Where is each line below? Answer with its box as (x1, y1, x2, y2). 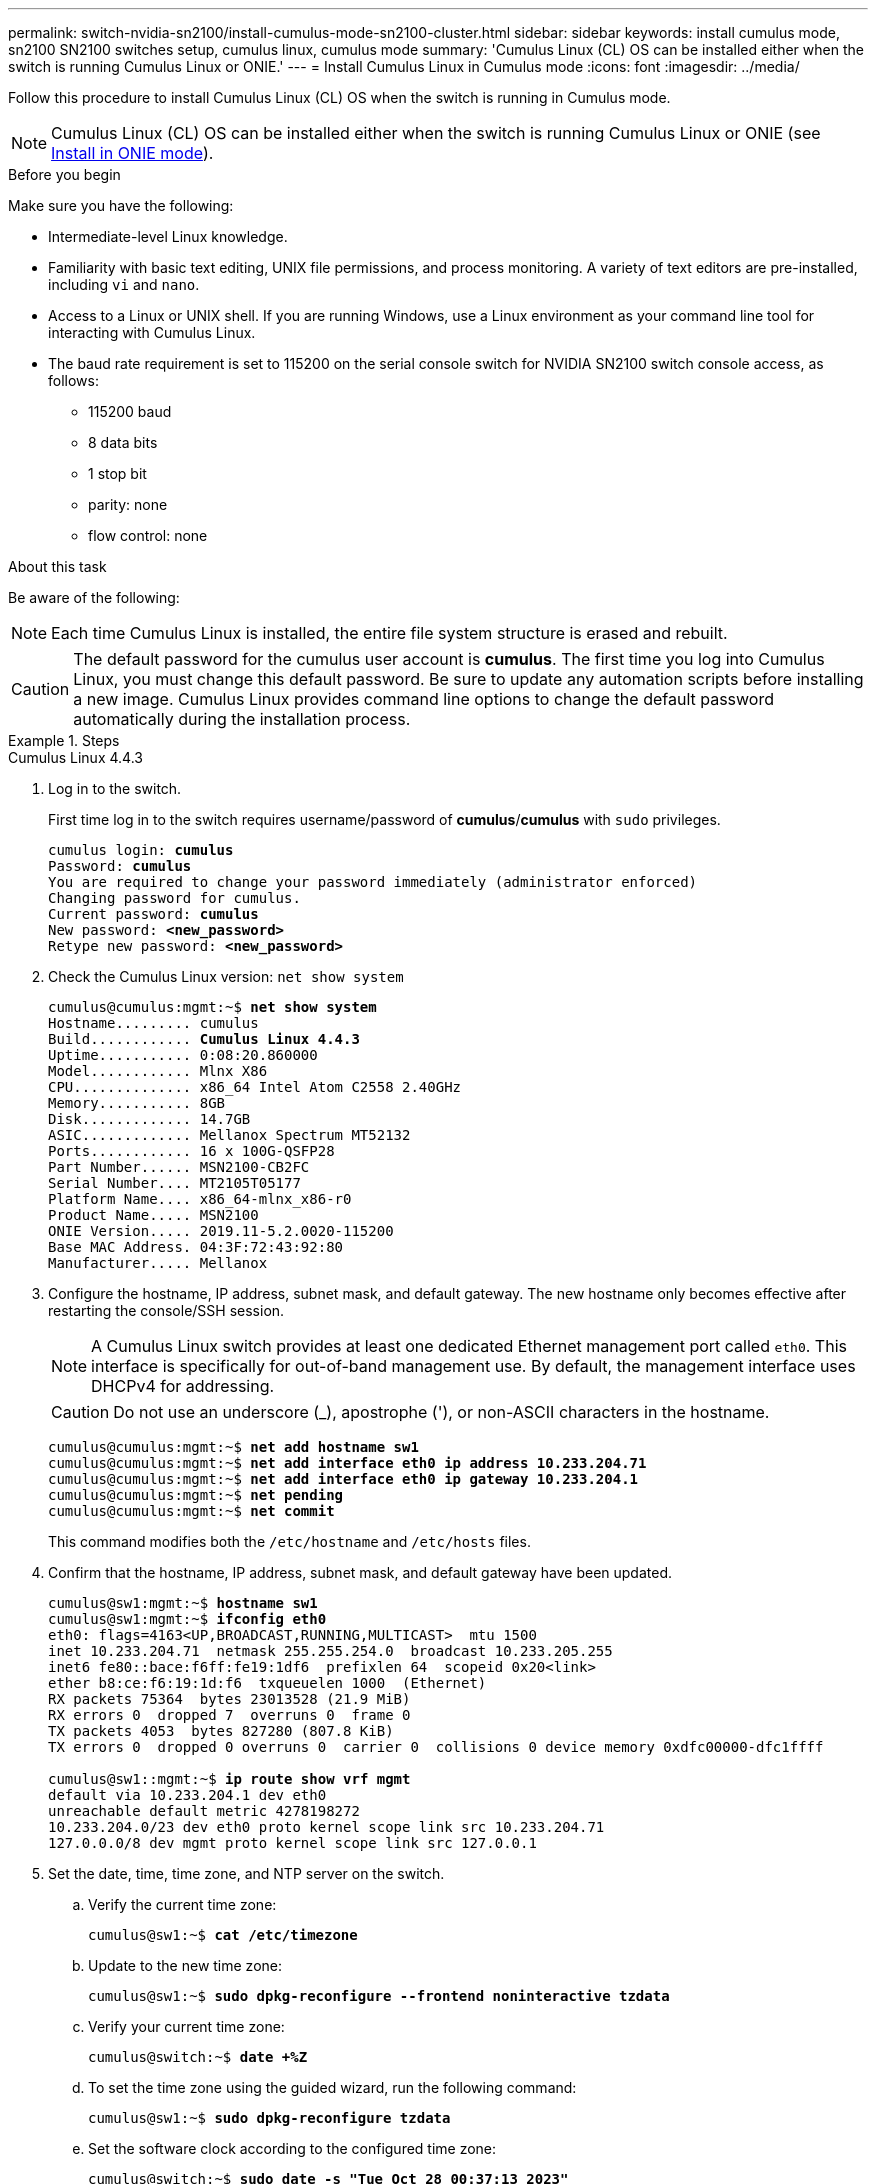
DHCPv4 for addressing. (91, 1376, 275, 1396)
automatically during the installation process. (73, 709, 411, 729)
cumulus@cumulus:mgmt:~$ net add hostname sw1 (48, 1439, 419, 1455)
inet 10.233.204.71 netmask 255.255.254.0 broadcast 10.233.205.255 (48, 1643, 613, 1659)
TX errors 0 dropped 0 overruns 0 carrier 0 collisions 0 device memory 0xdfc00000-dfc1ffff (48, 1739, 824, 1755)
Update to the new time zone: (88, 1957, 282, 1974)
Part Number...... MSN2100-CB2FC (48, 1159, 310, 1175)
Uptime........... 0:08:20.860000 (48, 1047, 318, 1063)
